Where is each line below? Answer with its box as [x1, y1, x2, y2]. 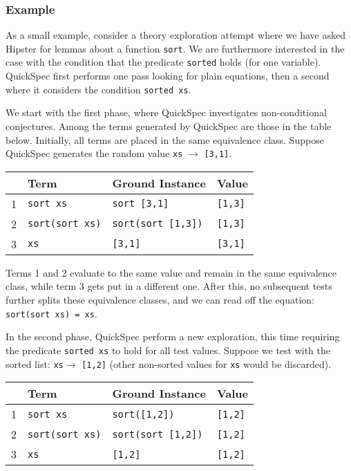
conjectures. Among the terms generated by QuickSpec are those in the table [6, 118, 332, 133]
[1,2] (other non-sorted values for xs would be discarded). [82, 356, 332, 371]
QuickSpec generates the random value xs [6, 146, 183, 160]
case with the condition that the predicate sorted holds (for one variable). [6, 55, 321, 69]
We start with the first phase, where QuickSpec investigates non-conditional [6, 105, 327, 120]
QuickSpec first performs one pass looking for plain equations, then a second [6, 68, 330, 83]
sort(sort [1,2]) [112, 428, 203, 440]
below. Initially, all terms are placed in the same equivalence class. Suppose [6, 132, 324, 147]
